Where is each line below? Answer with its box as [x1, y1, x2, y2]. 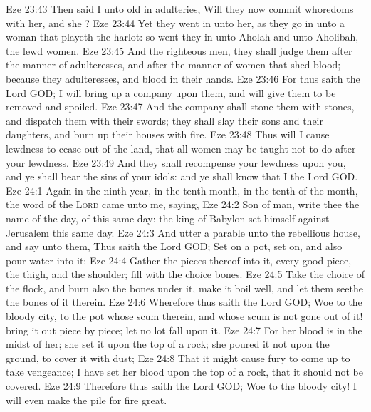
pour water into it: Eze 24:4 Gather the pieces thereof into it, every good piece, [6, 252, 352, 267]
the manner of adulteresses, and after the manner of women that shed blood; [6, 57, 341, 72]
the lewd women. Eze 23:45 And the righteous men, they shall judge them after [6, 43, 352, 58]
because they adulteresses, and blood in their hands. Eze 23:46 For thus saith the [6, 71, 360, 86]
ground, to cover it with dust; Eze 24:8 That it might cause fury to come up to [6, 350, 350, 365]
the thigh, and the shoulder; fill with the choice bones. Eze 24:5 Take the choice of [6, 267, 365, 282]
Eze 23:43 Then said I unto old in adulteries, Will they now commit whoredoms [6, 1, 354, 16]
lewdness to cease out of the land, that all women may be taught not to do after [6, 140, 356, 155]
